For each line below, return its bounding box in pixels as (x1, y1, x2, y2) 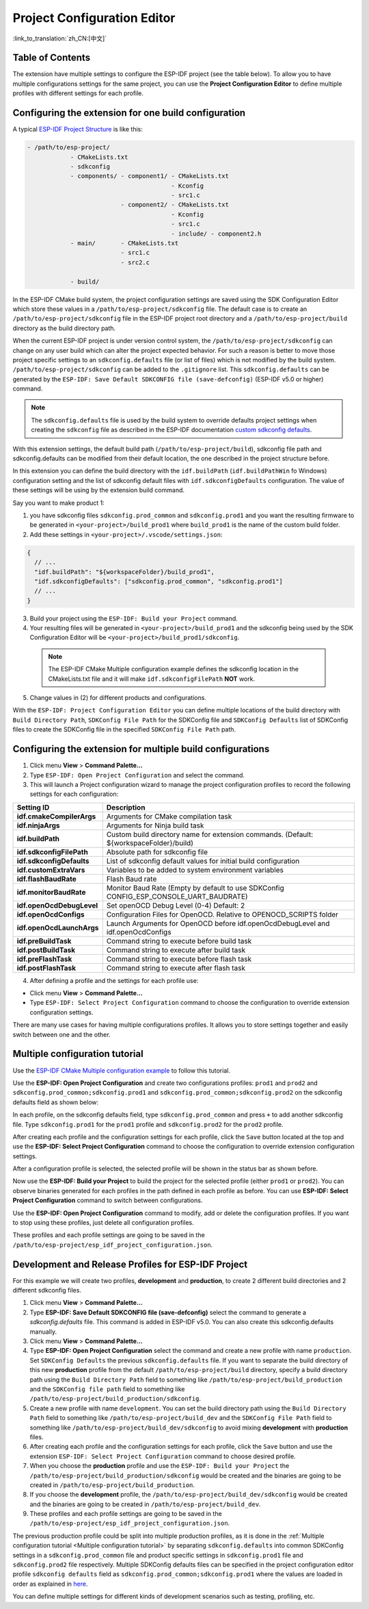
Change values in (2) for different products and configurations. (29, 694, 206, 702)
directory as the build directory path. (12, 324, 116, 332)
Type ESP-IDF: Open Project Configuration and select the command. (29, 771, 245, 779)
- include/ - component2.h (171, 229, 262, 238)
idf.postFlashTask (16, 963, 77, 973)
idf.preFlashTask (16, 954, 72, 964)
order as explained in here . (12, 1580, 88, 1588)
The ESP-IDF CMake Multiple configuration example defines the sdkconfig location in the (48, 665, 299, 673)
